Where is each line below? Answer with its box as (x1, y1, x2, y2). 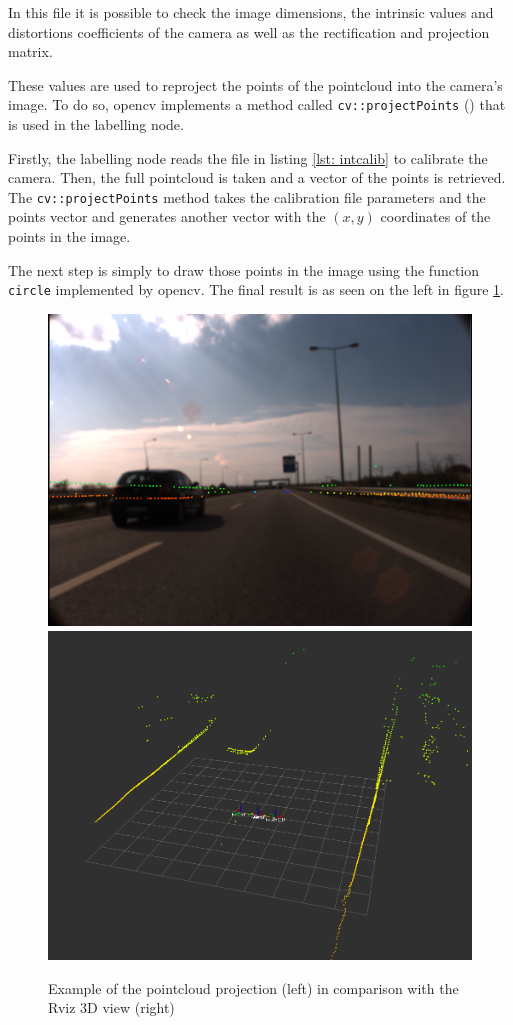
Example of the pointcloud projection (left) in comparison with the (48, 977, 459, 998)
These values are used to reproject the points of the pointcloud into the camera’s (8, 74, 503, 95)
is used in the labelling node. (8, 114, 184, 135)
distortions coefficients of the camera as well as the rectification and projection (8, 21, 490, 42)
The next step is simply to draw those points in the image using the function (8, 259, 480, 280)
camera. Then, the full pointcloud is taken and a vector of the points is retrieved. (8, 167, 506, 188)
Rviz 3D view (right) (48, 997, 175, 1018)
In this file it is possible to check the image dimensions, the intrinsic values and (8, 2, 494, 22)
